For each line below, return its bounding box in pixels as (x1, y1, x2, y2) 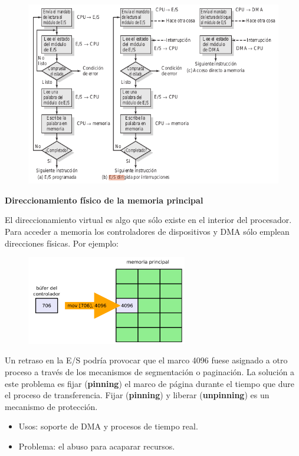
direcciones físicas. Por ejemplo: (5, 237, 119, 249)
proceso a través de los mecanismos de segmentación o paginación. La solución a (5, 366, 295, 378)
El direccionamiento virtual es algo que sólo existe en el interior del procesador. (5, 214, 292, 226)
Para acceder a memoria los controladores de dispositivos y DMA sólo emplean (5, 225, 290, 237)
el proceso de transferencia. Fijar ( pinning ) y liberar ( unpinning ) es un (5, 389, 270, 401)
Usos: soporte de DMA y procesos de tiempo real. (18, 420, 198, 432)
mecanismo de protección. (5, 400, 98, 412)
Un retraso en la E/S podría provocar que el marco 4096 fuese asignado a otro (5, 354, 288, 366)
